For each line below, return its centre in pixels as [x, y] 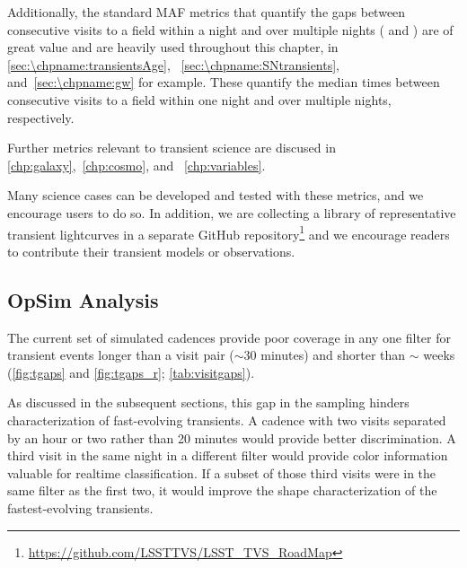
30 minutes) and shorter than [325, 355]
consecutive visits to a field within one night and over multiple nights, [199, 99]
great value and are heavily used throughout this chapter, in [173, 47]
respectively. [41, 117]
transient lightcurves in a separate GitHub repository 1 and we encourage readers [229, 232]
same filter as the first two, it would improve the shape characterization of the [222, 490]
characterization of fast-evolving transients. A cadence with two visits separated [227, 419]
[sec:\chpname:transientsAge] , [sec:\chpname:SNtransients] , [174, 64]
